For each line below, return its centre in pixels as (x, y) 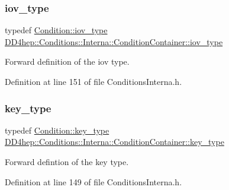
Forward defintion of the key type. (67, 161)
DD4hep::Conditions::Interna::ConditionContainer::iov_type (114, 41)
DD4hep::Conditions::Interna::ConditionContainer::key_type (114, 142)
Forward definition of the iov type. (67, 61)
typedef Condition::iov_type (56, 30)
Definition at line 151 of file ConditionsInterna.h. (93, 81)
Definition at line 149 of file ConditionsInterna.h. (93, 181)
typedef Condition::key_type (57, 130)
